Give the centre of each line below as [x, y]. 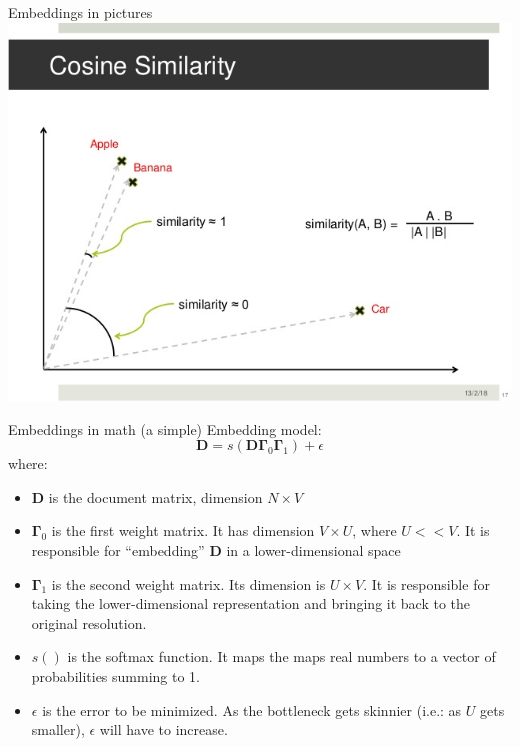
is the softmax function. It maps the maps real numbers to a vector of [281, 656]
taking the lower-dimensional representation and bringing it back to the [251, 603]
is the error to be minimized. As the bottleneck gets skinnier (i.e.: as [252, 709]
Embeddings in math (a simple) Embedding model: [165, 428]
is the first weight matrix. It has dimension [183, 530]
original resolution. [89, 622]
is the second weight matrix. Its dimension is [188, 583]
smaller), [58, 729]
